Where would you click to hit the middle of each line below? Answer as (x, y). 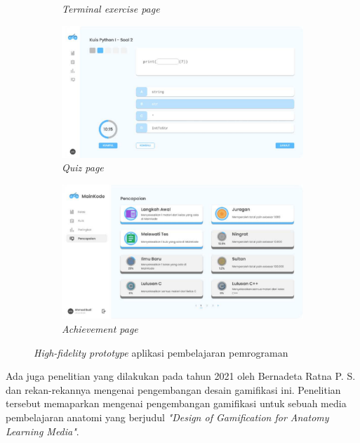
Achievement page (100, 328)
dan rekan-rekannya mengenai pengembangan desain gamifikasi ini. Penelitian (173, 389)
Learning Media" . (42, 431)
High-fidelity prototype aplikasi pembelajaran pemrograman (161, 352)
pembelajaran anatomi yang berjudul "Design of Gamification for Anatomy (167, 417)
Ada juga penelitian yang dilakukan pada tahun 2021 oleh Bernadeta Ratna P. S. (181, 376)
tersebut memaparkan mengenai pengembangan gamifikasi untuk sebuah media (176, 403)
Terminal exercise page (111, 8)
